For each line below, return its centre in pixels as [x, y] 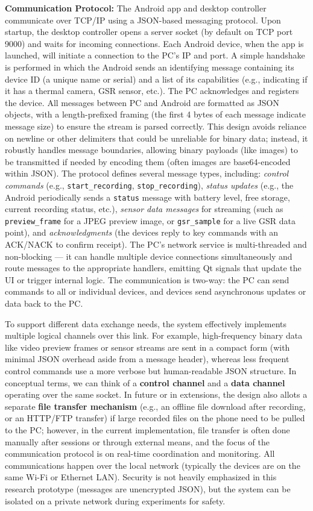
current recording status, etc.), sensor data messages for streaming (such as [144, 209]
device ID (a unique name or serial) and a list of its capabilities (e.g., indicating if [156, 79]
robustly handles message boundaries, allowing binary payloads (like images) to [152, 150]
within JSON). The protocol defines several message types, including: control [147, 173]
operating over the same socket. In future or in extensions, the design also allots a [156, 394]
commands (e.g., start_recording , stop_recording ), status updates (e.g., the [149, 185]
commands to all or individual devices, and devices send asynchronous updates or [156, 291]
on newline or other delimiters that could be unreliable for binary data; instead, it [156, 138]
